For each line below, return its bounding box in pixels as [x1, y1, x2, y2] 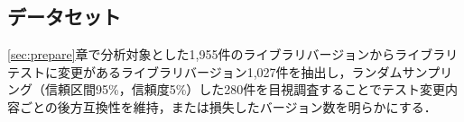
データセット [7, 3, 121, 30]
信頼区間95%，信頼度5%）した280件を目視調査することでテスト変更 [44, 80, 445, 99]
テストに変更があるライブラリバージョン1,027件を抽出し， [7, 62, 352, 81]
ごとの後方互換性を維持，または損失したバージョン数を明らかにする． [19, 97, 437, 116]
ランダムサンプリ [351, 62, 453, 81]
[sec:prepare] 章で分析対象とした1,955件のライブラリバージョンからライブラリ [7, 45, 459, 64]
